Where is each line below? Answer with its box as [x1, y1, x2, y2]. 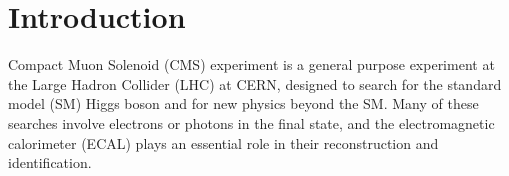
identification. [8, 152, 92, 173]
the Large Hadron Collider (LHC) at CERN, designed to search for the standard [8, 73, 502, 94]
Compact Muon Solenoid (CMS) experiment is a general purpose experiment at [8, 54, 495, 75]
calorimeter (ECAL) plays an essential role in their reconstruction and [8, 132, 439, 153]
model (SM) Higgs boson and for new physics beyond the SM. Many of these [8, 93, 479, 114]
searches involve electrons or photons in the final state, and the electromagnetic [8, 112, 495, 133]
